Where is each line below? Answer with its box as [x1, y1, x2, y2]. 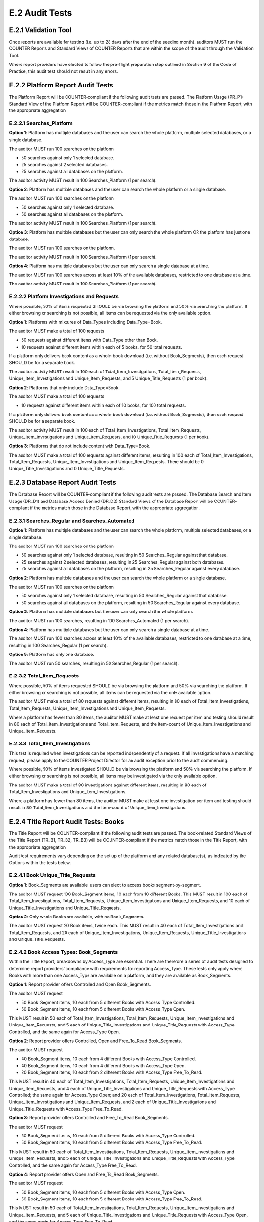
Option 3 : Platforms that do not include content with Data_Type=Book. [9, 443, 151, 449]
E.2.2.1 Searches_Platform [9, 120, 73, 127]
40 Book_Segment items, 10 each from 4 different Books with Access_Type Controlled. [21, 1056, 196, 1062]
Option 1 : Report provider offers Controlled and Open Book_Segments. [9, 982, 151, 987]
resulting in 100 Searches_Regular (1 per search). [9, 642, 108, 648]
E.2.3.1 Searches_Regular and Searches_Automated [9, 517, 134, 524]
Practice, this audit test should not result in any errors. [9, 68, 118, 74]
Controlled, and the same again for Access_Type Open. [9, 1029, 120, 1035]
